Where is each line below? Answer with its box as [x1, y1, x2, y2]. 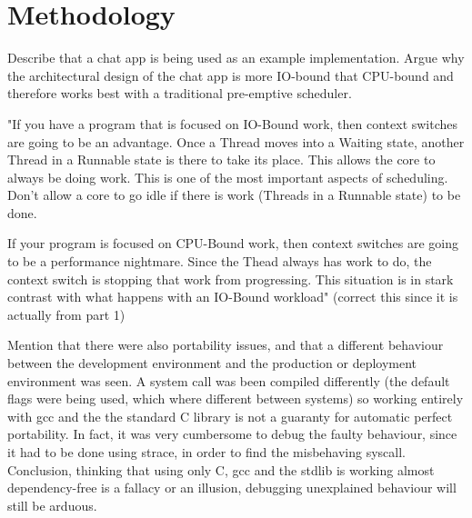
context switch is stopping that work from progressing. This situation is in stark [7, 269, 454, 288]
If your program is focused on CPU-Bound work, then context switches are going [7, 234, 458, 253]
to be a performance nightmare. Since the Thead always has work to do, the [7, 252, 432, 271]
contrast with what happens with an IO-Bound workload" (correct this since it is [7, 287, 458, 306]
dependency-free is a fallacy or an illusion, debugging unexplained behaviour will [7, 478, 457, 497]
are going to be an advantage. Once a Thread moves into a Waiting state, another [7, 132, 465, 151]
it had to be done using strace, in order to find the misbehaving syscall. [7, 443, 407, 461]
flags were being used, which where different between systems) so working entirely [7, 389, 464, 408]
